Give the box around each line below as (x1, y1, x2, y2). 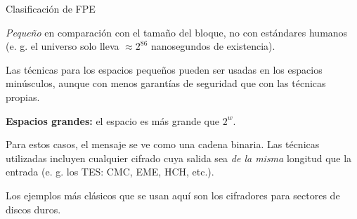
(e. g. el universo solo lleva (6, 39, 119, 53)
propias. (6, 89, 40, 104)
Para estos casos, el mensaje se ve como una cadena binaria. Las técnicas (6, 137, 320, 152)
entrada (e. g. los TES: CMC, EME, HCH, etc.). (6, 164, 214, 179)
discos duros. (6, 201, 61, 216)
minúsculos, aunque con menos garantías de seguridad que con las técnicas (6, 76, 326, 91)
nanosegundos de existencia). (151, 39, 275, 53)
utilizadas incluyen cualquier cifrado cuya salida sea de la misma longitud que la (6, 150, 352, 165)
